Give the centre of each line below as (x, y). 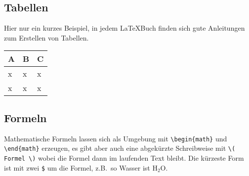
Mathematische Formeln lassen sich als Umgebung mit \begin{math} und (116, 138)
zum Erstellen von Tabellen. (46, 37)
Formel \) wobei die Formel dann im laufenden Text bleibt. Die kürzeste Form (124, 157)
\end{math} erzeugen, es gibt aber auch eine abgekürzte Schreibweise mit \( (120, 148)
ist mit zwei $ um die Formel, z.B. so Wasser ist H (81, 167)
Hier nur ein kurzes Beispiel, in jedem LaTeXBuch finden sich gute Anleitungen (124, 28)
